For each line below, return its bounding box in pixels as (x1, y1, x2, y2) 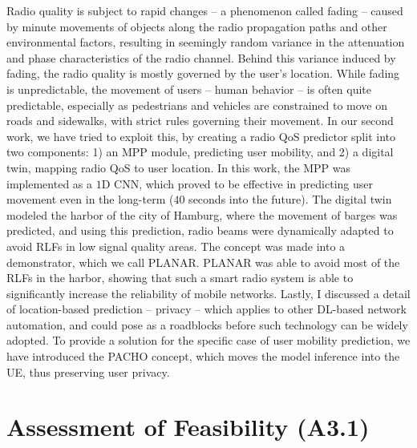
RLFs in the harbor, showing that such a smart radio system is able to (6, 269, 354, 286)
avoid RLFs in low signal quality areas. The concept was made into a (6, 237, 346, 254)
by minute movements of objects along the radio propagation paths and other (6, 18, 387, 34)
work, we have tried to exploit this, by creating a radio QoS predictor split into (6, 127, 395, 144)
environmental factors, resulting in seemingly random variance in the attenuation (6, 34, 405, 50)
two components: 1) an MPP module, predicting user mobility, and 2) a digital (6, 143, 394, 160)
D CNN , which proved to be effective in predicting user (101, 175, 373, 192)
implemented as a (6, 175, 93, 192)
